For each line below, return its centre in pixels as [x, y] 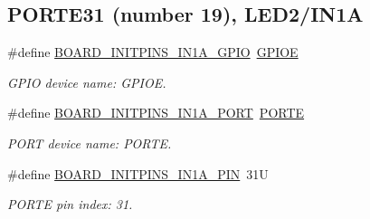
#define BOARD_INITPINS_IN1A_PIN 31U [138, 173]
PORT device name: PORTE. [90, 143]
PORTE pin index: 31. [70, 204]
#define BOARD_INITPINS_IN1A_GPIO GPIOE [153, 52]
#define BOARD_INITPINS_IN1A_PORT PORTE [156, 113]
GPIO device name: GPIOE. [87, 82]
